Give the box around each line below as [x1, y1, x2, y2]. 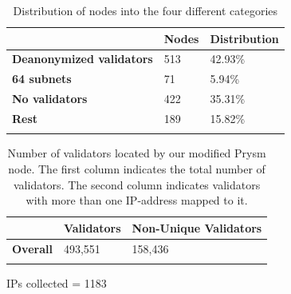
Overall [12, 240, 53, 256]
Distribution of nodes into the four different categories [13, 2, 278, 18]
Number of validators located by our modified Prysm [7, 145, 266, 161]
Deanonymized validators [12, 50, 153, 67]
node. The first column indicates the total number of [8, 160, 265, 177]
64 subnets [12, 70, 72, 87]
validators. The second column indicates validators [14, 176, 261, 193]
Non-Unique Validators [132, 219, 262, 236]
